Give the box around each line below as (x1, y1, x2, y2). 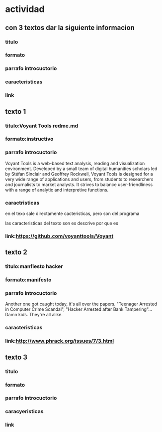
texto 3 (5, 353, 27, 361)
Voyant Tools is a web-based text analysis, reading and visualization (5, 160, 145, 166)
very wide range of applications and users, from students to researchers (5, 176, 154, 182)
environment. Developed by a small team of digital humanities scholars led (5, 166, 158, 172)
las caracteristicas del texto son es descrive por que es (5, 220, 118, 226)
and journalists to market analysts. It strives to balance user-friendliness (5, 181, 153, 188)
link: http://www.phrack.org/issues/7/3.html (5, 338, 114, 345)
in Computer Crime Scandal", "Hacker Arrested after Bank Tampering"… (5, 306, 153, 312)
